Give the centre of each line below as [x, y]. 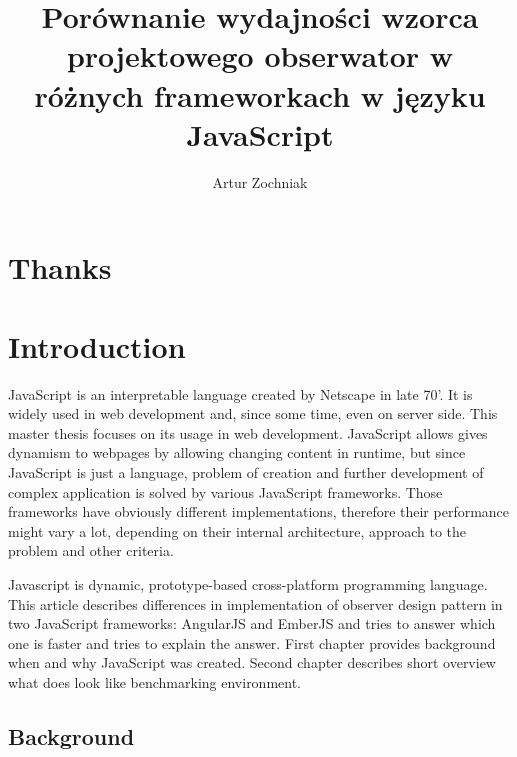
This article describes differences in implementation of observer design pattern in [255, 603]
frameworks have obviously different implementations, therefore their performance [259, 511]
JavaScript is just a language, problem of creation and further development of [246, 471]
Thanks [60, 267]
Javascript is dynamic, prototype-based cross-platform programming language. [248, 583]
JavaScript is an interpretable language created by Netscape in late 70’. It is [240, 393]
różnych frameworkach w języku [260, 94]
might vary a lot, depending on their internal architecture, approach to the [237, 530]
